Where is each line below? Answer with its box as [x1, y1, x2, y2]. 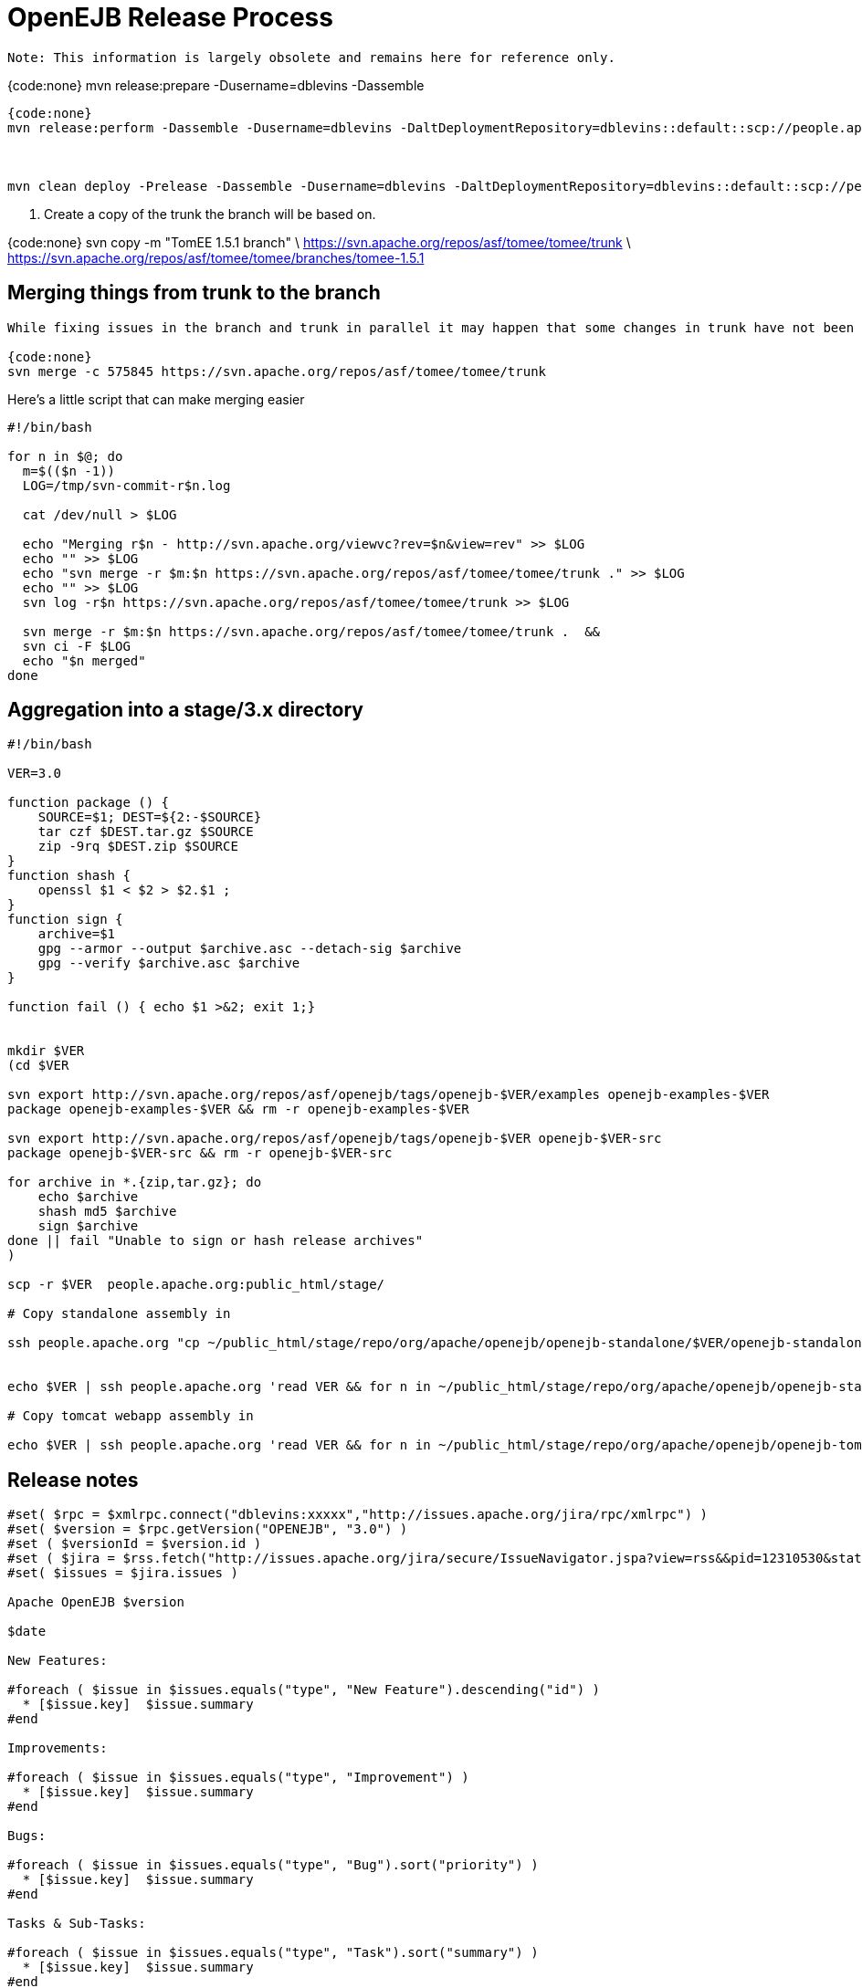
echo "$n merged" [22, 653, 146, 668]
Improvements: [7, 1741, 108, 1756]
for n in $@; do [7, 448, 123, 464]
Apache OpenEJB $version [7, 1595, 184, 1610]
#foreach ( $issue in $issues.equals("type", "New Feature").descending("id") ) [7, 1682, 601, 1698]
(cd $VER [7, 1058, 69, 1073]
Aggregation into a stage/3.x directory [7, 698, 363, 722]
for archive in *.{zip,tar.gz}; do [7, 1175, 262, 1190]
